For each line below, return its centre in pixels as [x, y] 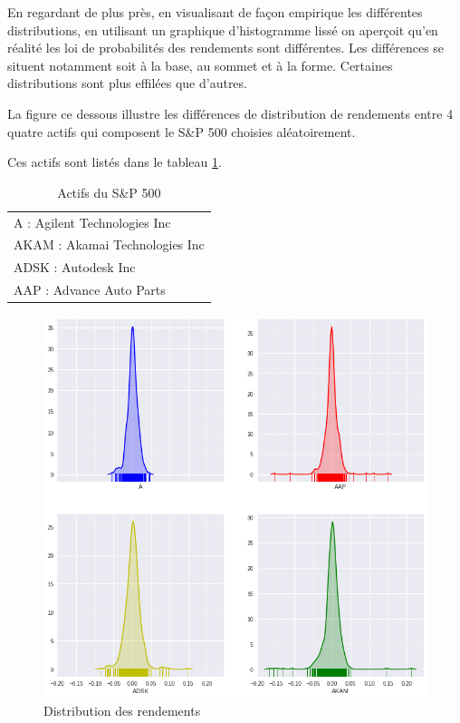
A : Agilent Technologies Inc [92, 222]
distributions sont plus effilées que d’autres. [127, 83]
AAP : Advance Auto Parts [90, 290]
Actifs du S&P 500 [109, 192]
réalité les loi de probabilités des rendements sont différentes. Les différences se [226, 48]
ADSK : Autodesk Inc [75, 267]
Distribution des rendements [122, 710]
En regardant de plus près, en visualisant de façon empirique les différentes [215, 12]
